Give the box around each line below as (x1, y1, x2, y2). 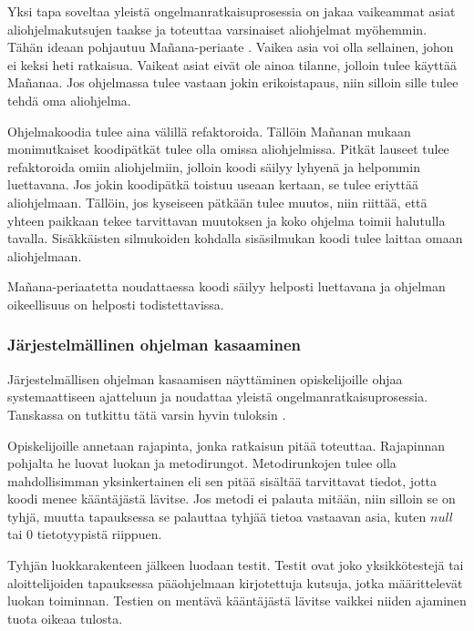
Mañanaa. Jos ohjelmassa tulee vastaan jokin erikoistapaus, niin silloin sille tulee (7, 73, 459, 92)
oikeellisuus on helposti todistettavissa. (7, 294, 224, 313)
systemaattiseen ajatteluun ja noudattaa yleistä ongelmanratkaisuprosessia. (7, 387, 428, 406)
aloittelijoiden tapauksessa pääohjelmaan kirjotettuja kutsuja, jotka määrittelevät (7, 573, 463, 592)
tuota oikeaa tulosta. (7, 608, 123, 627)
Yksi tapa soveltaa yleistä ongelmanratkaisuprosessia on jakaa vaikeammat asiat (7, 2, 456, 20)
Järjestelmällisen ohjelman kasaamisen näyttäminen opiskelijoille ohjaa (7, 369, 403, 388)
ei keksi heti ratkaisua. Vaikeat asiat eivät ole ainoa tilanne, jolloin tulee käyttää (7, 55, 457, 74)
